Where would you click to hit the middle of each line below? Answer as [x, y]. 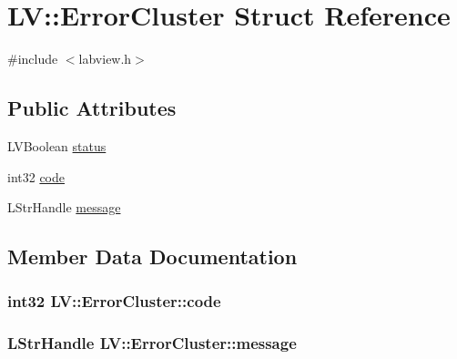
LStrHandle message [64, 207]
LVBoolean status [57, 145]
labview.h [105, 59]
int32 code [36, 176]
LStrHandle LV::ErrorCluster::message [152, 343]
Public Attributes [92, 108]
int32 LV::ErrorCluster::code [114, 301]
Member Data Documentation [152, 256]
